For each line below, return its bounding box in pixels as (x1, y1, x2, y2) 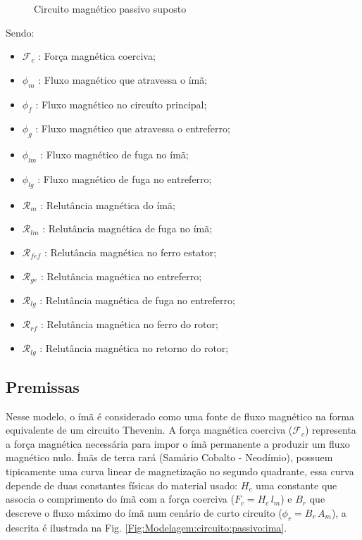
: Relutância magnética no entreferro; (40, 268, 202, 283)
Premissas (6, 375, 80, 397)
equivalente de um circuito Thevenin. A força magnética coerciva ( (6, 422, 293, 437)
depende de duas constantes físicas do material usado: (6, 477, 238, 492)
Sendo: (6, 25, 35, 39)
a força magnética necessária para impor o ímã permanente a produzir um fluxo (6, 436, 350, 451)
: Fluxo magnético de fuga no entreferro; (37, 171, 212, 186)
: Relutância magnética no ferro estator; (44, 244, 217, 259)
